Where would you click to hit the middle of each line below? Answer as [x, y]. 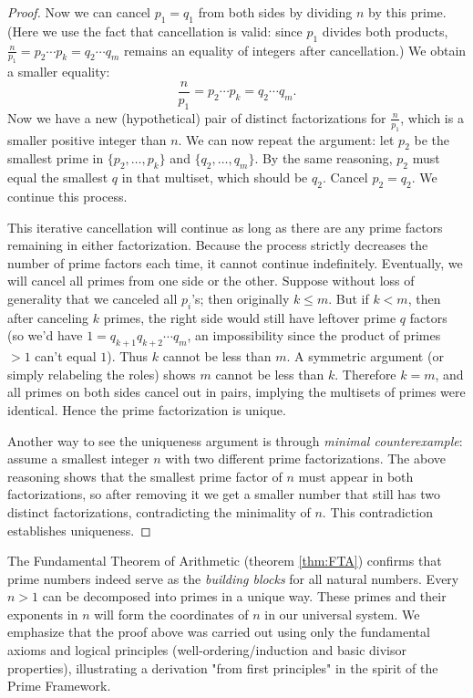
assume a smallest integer [78, 458]
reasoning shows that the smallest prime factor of [145, 476]
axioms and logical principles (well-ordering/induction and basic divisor [207, 650]
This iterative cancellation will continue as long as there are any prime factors [225, 227]
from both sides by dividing [275, 12]
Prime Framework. [59, 686]
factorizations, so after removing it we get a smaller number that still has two [224, 494]
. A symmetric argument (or [365, 356]
